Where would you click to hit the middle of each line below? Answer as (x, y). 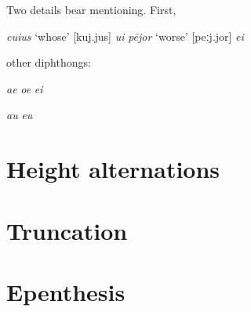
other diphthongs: (49, 62)
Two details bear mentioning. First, (91, 9)
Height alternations (113, 169)
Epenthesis (66, 291)
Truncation (67, 230)
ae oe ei (25, 88)
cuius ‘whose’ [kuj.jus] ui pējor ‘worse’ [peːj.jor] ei (125, 36)
